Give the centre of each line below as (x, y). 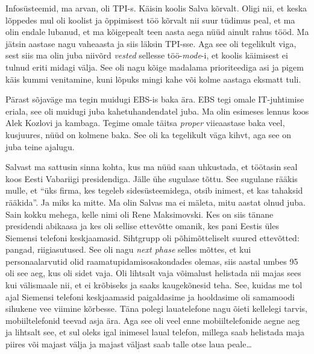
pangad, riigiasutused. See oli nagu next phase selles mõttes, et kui (128, 249)
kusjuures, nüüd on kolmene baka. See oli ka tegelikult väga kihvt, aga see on (148, 134)
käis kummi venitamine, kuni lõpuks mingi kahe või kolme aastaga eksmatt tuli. (153, 79)
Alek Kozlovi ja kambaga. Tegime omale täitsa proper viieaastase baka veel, (145, 123)
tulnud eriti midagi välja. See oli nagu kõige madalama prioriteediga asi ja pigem (155, 67)
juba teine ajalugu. (40, 146)
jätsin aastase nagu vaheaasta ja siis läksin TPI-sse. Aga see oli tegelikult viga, (151, 43)
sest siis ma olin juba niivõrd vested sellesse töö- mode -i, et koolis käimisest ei (147, 55)
